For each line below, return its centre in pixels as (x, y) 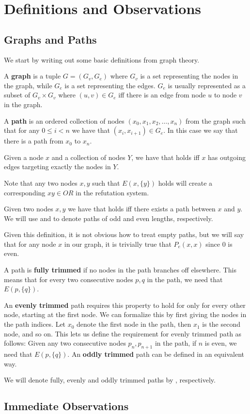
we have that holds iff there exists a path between (142, 209)
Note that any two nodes (41, 183)
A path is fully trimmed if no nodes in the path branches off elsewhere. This (120, 270)
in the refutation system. (112, 192)
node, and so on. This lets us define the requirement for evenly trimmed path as (123, 333)
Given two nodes (29, 209)
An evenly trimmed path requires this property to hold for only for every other (125, 305)
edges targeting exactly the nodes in (57, 167)
